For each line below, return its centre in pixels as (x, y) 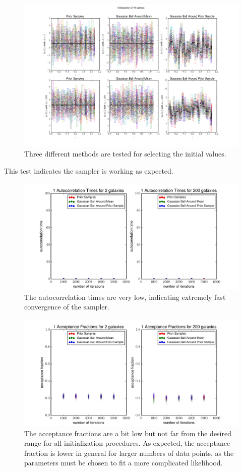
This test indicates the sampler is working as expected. (89, 170)
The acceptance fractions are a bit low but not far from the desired (128, 433)
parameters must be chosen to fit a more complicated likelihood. (124, 463)
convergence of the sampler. (67, 307)
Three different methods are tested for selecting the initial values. (125, 153)
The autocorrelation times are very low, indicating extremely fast (125, 297)
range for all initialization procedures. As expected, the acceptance (127, 443)
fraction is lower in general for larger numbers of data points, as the (129, 453)
